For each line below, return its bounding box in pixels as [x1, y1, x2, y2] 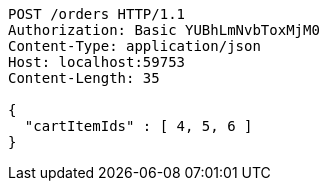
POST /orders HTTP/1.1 [8, 6, 186, 22]
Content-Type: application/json [8, 38, 261, 54]
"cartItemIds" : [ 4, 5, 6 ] [24, 118, 253, 134]
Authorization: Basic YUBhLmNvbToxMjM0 [8, 22, 320, 38]
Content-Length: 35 [8, 70, 160, 86]
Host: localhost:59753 [8, 54, 186, 70]
